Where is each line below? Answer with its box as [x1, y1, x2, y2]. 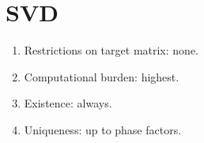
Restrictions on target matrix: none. [24, 42, 198, 58]
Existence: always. [24, 95, 112, 111]
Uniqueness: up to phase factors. [24, 121, 182, 137]
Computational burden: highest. [24, 68, 179, 85]
